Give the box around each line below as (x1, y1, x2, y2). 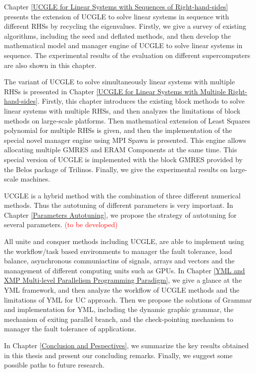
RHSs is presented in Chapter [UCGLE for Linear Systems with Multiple (4, 86, 226, 96)
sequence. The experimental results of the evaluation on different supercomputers (4, 50, 251, 60)
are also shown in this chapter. (4, 60, 97, 70)
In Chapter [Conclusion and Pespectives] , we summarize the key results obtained (4, 340, 249, 350)
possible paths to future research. (4, 360, 105, 370)
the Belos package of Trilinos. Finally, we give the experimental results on (4, 164, 228, 174)
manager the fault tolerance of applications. (4, 323, 136, 334)
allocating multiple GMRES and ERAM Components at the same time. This (4, 144, 237, 155)
